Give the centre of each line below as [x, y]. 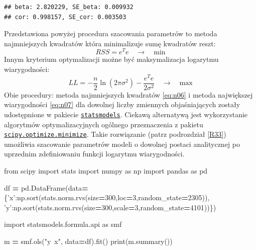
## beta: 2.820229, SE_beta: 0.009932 [69, 7]
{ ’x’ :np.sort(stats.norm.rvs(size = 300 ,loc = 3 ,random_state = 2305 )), [107, 197]
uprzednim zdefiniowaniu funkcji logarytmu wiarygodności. [94, 154]
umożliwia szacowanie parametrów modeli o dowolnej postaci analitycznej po [122, 144]
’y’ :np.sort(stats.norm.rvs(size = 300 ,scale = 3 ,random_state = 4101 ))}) [110, 207]
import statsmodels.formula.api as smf [63, 224]
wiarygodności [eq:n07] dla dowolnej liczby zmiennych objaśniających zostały [122, 104]
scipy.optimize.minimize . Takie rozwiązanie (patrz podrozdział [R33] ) [115, 134]
